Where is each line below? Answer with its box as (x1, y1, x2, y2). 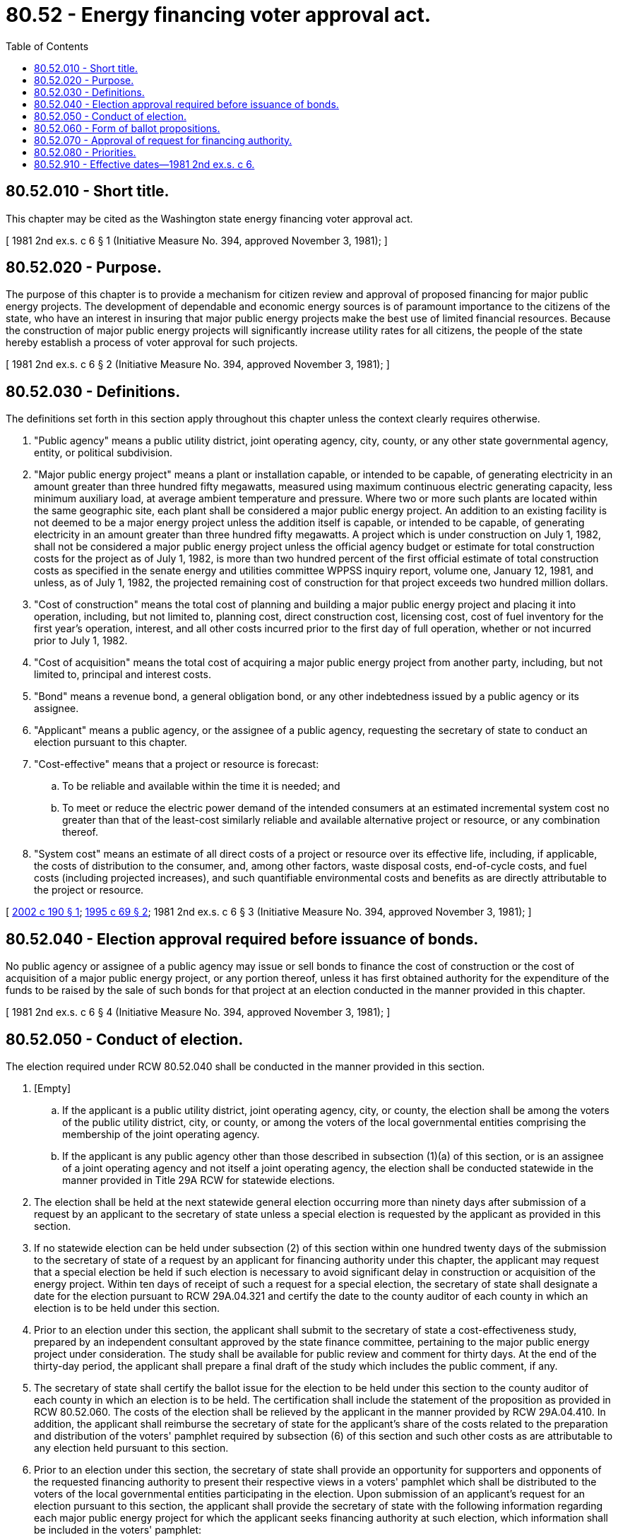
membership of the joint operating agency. (62, 1127, 260, 1140)
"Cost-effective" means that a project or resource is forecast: (34, 758, 319, 771)
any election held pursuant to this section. (34, 1441, 229, 1454)
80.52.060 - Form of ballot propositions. (34, 122, 220, 134)
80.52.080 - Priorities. (34, 146, 136, 158)
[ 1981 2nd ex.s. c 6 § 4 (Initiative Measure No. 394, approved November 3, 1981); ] (6, 1006, 391, 1019)
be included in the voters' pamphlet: (34, 1523, 202, 1536)
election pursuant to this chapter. (34, 736, 187, 749)
